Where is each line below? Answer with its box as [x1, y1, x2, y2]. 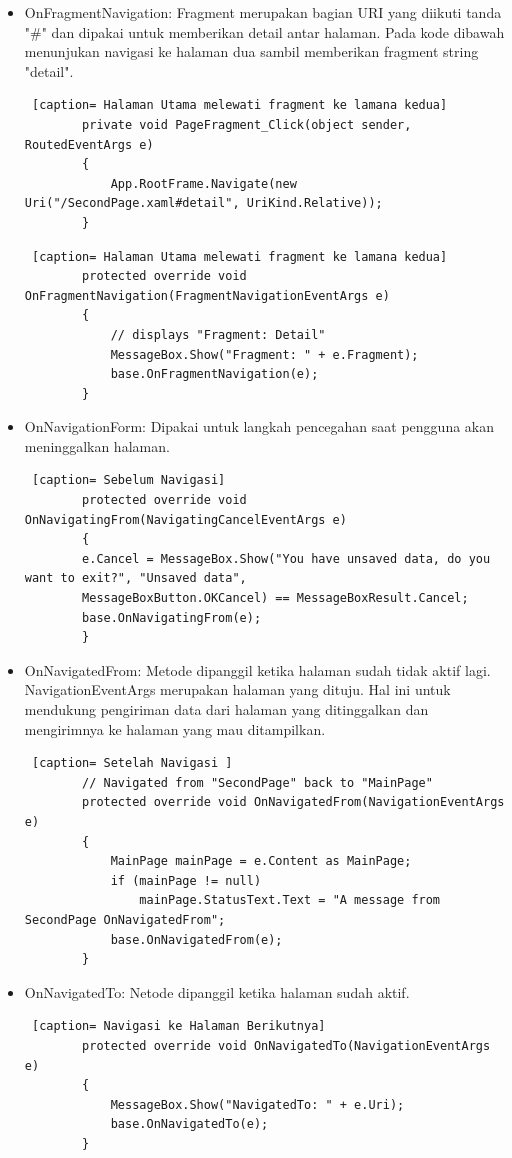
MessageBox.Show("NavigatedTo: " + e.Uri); [110, 1097, 405, 1112]
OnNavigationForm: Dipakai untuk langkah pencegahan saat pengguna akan [24, 416, 495, 437]
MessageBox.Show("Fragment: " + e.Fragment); [110, 347, 419, 362]
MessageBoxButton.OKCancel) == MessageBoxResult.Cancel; [82, 591, 469, 606]
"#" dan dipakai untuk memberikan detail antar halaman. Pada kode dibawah [24, 21, 505, 42]
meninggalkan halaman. [24, 435, 170, 456]
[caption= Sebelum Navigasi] [31, 473, 226, 488]
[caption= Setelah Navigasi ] [31, 756, 233, 771]
